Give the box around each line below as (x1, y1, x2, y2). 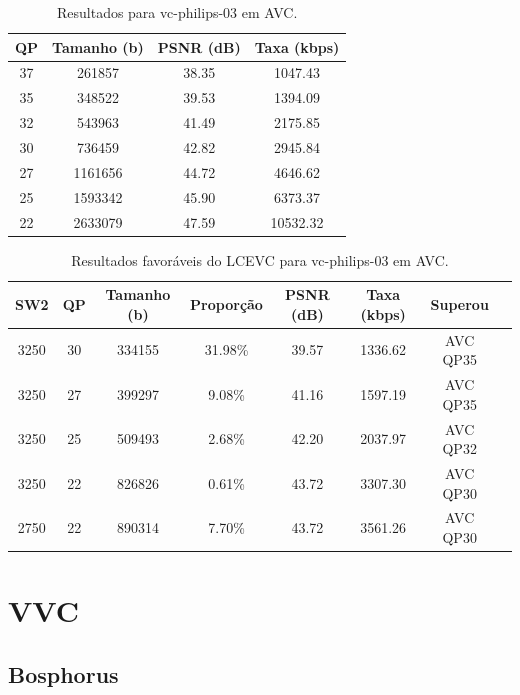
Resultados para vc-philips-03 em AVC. (56, 2, 298, 22)
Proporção (190, 293, 263, 314)
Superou (430, 293, 489, 314)
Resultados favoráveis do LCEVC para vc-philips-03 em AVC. (71, 249, 449, 270)
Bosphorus (8, 658, 119, 689)
